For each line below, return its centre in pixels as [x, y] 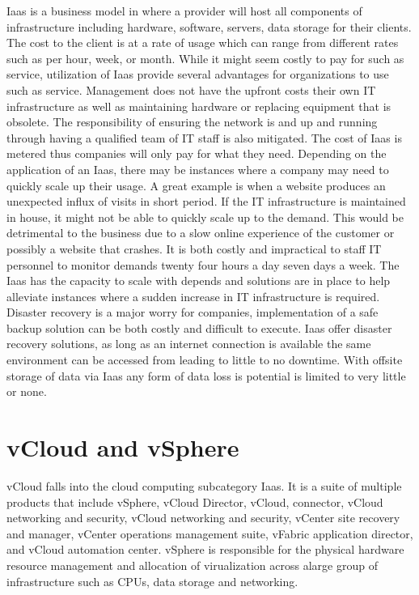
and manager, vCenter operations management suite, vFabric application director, [210, 533]
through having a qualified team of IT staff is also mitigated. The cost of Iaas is [204, 137]
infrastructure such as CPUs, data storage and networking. [152, 581]
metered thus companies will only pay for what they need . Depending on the [197, 153]
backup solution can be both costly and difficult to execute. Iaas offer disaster [199, 327]
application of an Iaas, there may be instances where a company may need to [198, 169]
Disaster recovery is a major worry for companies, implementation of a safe [193, 312]
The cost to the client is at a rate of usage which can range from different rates [203, 42]
